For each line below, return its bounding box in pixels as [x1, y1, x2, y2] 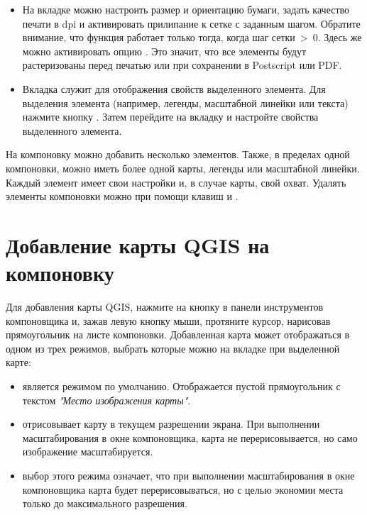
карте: [6, 355, 31, 370]
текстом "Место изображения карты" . [22, 392, 191, 407]
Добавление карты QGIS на [6, 230, 270, 259]
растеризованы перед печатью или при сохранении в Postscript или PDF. [22, 57, 342, 72]
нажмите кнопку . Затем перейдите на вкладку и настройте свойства [22, 109, 319, 124]
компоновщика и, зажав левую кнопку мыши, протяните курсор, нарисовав [6, 313, 331, 328]
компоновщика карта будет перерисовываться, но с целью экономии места [22, 482, 344, 497]
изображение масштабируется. [22, 444, 153, 459]
